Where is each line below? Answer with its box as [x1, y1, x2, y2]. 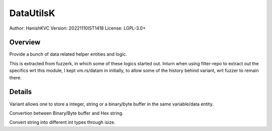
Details [9, 88, 32, 96]
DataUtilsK [9, 8, 55, 19]
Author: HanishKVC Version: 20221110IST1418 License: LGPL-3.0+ [9, 25, 146, 31]
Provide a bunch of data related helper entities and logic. [9, 51, 127, 57]
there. [9, 74, 22, 80]
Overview [9, 38, 41, 47]
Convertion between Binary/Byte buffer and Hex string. [9, 110, 123, 116]
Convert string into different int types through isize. [9, 119, 116, 125]
